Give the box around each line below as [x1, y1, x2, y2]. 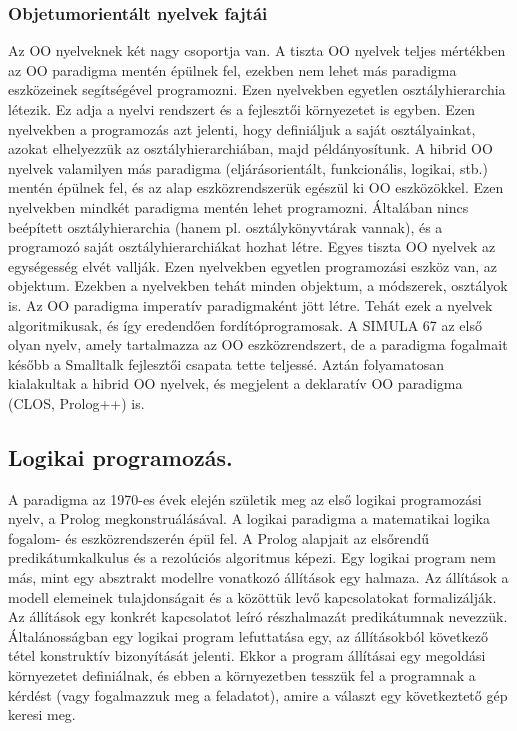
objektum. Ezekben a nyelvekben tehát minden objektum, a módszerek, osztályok [8, 275, 508, 296]
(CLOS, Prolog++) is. [8, 392, 145, 413]
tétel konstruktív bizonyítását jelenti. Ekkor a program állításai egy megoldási [8, 645, 486, 666]
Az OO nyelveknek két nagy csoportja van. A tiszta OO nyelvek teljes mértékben [8, 40, 506, 61]
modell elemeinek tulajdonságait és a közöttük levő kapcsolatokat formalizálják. [8, 586, 497, 607]
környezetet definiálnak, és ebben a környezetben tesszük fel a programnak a [8, 665, 476, 686]
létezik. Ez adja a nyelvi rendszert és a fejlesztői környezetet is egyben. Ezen [8, 99, 476, 119]
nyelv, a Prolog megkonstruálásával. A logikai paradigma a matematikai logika [8, 508, 490, 529]
